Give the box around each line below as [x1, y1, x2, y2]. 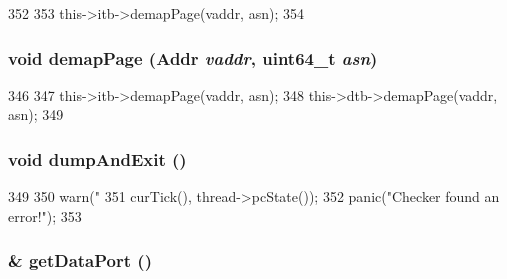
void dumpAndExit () [8, 146, 187, 171]
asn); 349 [8, 104, 64, 125]
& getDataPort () [8, 248, 152, 273]
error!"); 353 [8, 205, 82, 226]
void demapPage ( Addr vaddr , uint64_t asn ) [8, 45, 378, 70]
